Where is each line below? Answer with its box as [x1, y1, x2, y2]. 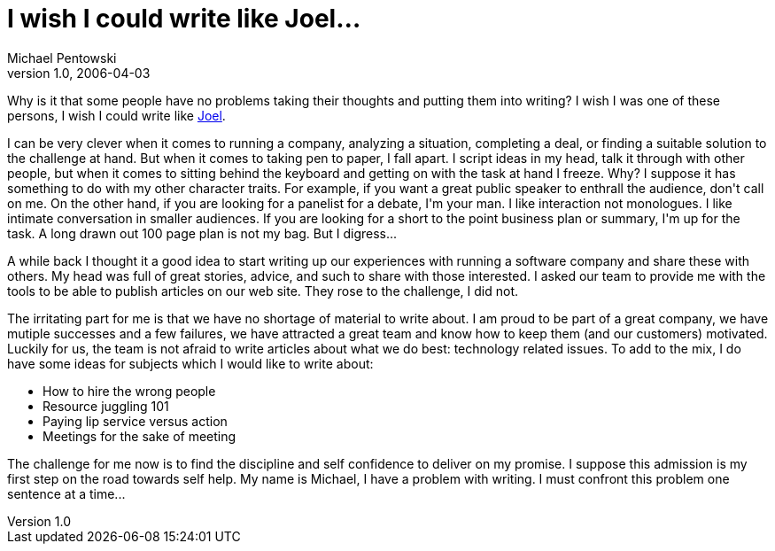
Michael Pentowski [7, 50, 117, 66]
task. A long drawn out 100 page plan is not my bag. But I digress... [7, 225, 398, 241]
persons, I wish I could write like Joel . [7, 107, 226, 123]
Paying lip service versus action [43, 413, 228, 429]
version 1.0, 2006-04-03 [7, 65, 151, 81]
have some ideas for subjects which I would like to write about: [7, 355, 374, 371]
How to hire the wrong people [43, 383, 216, 399]
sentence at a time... [7, 485, 126, 501]
